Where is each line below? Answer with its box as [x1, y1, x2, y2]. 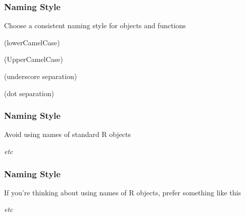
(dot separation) [4, 88, 54, 98]
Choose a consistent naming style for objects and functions [4, 20, 186, 31]
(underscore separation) [4, 71, 77, 81]
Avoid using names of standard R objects [4, 129, 131, 139]
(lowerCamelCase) [4, 37, 60, 47]
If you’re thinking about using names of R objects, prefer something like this [4, 187, 241, 197]
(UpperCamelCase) [4, 54, 63, 64]
